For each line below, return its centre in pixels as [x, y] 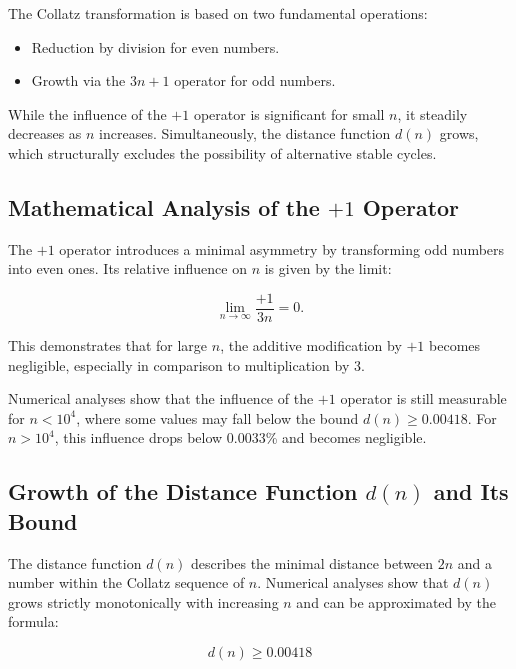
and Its [471, 491]
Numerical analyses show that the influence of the [161, 398]
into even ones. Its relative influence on [127, 268]
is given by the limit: [328, 268]
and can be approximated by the [396, 601]
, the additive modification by [311, 345]
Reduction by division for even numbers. [155, 46]
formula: [33, 621]
